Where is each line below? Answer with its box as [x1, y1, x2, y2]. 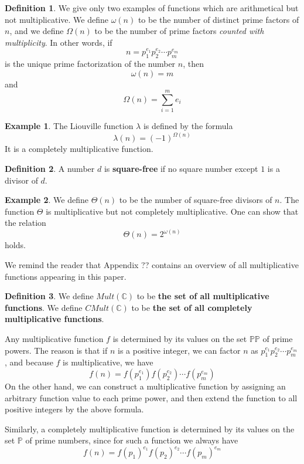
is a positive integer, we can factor [118, 344, 241, 356]
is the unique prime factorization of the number [5, 57, 176, 70]
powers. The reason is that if [5, 344, 108, 356]
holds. [5, 239, 26, 251]
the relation [5, 216, 46, 229]
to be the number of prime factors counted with [94, 25, 264, 37]
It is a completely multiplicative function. [5, 143, 153, 155]
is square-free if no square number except [104, 162, 258, 174]
